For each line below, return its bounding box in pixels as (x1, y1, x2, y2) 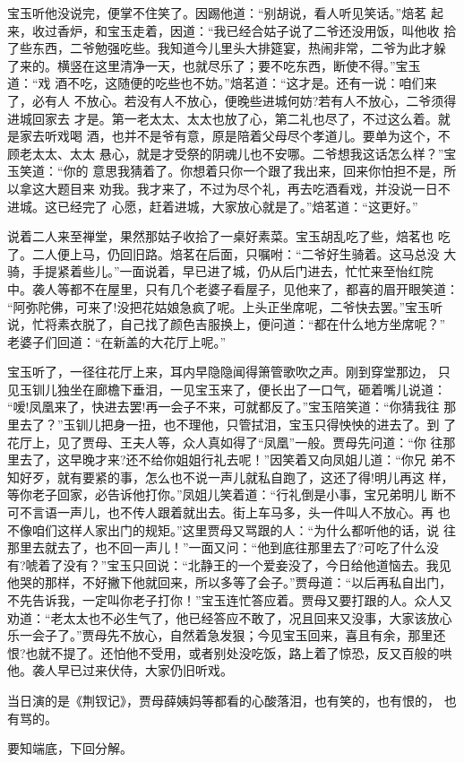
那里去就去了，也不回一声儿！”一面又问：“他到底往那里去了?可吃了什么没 (7, 538, 439, 557)
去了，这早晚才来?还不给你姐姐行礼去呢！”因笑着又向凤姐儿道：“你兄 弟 (19, 450, 443, 469)
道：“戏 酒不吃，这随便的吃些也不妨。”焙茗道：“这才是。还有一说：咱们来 (7, 74, 437, 92)
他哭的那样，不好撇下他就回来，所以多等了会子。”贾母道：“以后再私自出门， (7, 573, 452, 592)
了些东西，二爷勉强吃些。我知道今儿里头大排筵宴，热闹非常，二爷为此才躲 (7, 39, 446, 57)
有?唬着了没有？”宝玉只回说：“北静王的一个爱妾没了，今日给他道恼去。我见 (7, 555, 451, 574)
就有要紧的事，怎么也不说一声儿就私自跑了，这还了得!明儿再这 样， (56, 467, 454, 486)
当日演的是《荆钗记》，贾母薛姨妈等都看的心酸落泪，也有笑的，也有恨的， (7, 690, 440, 709)
